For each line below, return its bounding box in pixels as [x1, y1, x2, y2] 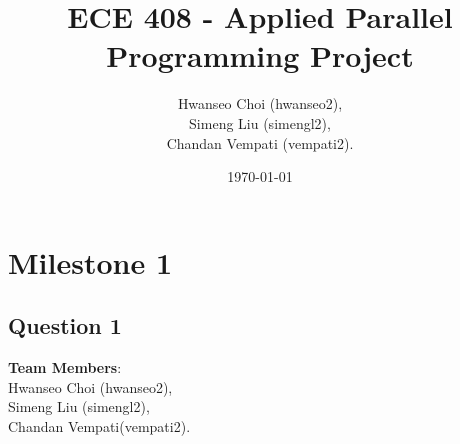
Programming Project [106, 35, 414, 76]
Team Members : [8, 357, 122, 378]
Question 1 [8, 310, 122, 341]
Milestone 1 [8, 241, 172, 282]
